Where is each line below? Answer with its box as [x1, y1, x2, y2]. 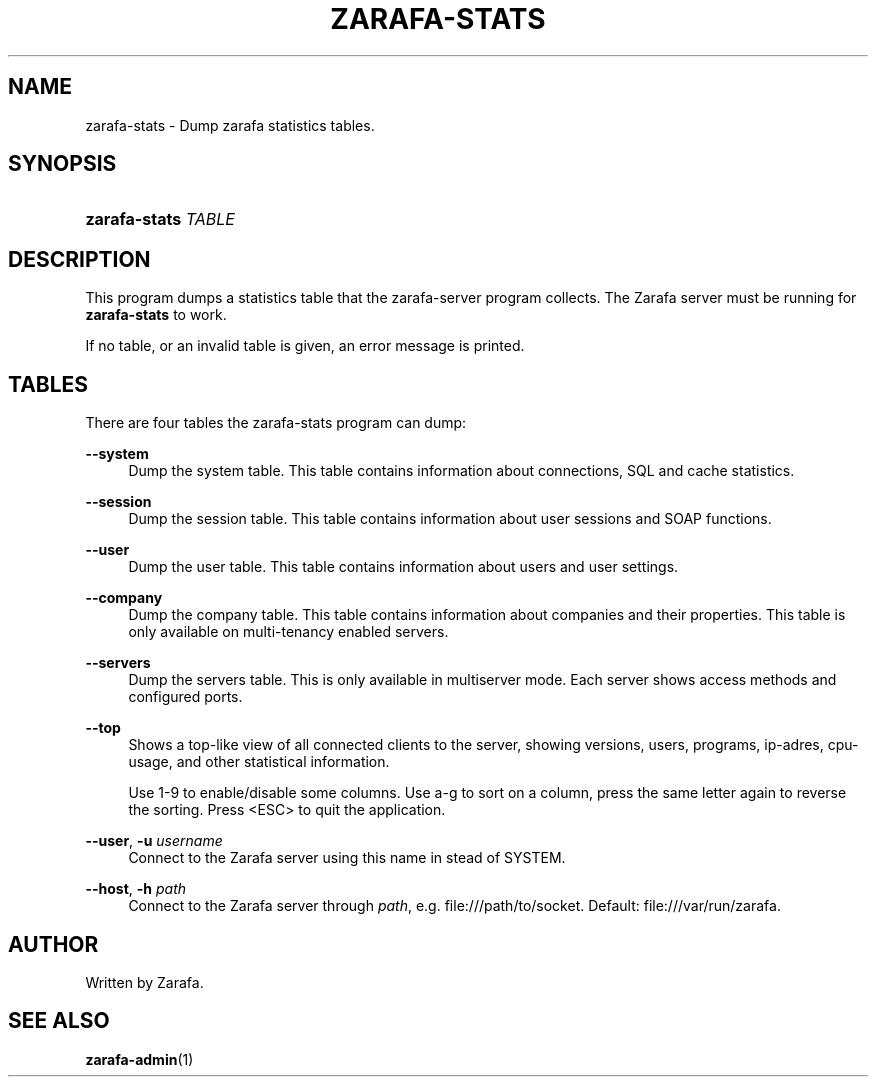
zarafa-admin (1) [85, 1050, 194, 1068]
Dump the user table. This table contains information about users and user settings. [128, 558, 679, 576]
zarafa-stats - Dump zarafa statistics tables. [85, 116, 375, 134]
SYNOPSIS [8, 151, 117, 177]
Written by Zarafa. [85, 973, 204, 991]
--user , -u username [85, 832, 223, 850]
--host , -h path [85, 880, 186, 898]
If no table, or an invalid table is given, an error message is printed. [85, 337, 525, 355]
